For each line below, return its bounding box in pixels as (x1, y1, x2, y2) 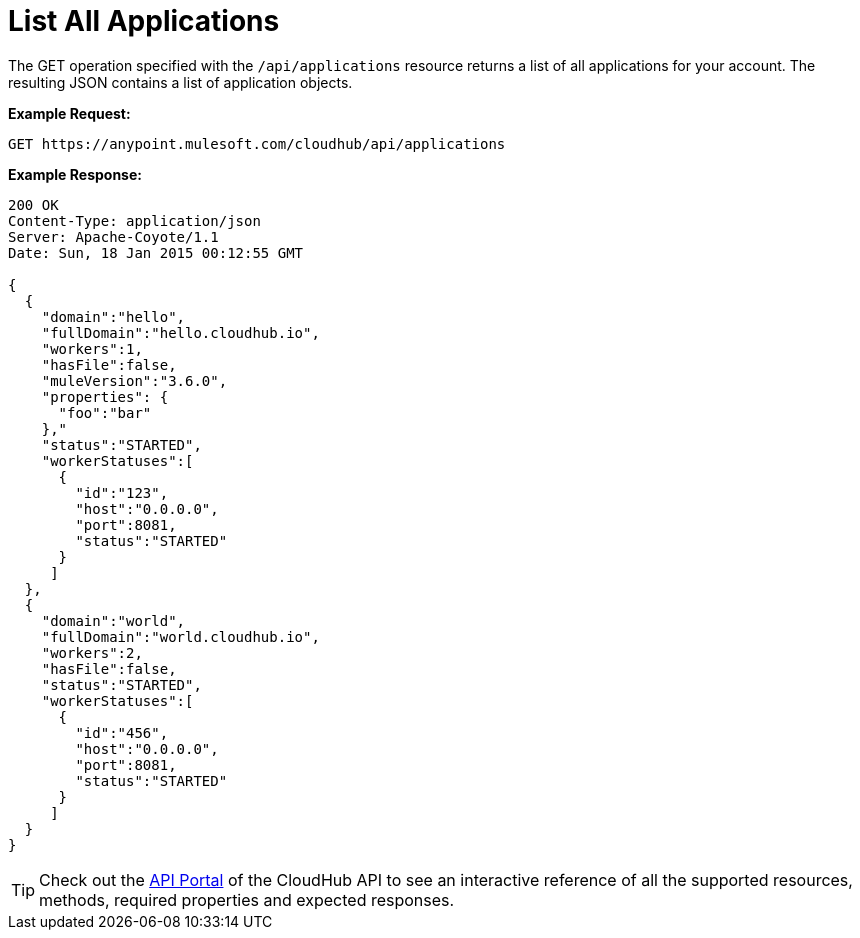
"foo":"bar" (58, 404, 152, 421)
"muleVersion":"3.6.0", (41, 372, 228, 389)
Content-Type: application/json (8, 212, 261, 229)
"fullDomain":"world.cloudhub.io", (41, 628, 320, 645)
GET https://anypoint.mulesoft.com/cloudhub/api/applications (8, 135, 506, 152)
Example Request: (8, 104, 131, 122)
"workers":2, (41, 644, 143, 661)
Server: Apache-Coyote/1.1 (8, 228, 219, 245)
